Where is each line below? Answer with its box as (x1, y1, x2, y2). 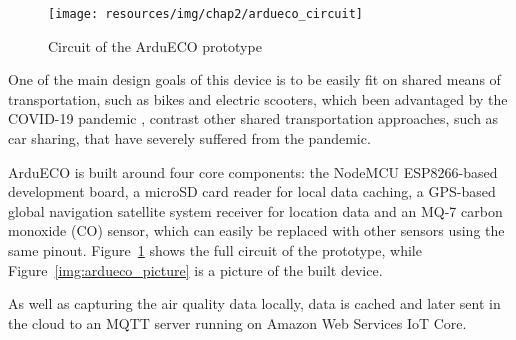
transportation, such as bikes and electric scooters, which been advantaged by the (8, 88, 508, 109)
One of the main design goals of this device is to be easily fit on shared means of (8, 69, 501, 90)
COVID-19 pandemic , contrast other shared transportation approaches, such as (8, 108, 499, 129)
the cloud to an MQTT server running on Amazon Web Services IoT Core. (8, 312, 467, 333)
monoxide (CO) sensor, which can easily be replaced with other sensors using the (8, 220, 505, 241)
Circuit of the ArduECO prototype (48, 35, 262, 56)
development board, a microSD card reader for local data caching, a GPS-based (8, 181, 496, 202)
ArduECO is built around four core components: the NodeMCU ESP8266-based (8, 161, 498, 182)
